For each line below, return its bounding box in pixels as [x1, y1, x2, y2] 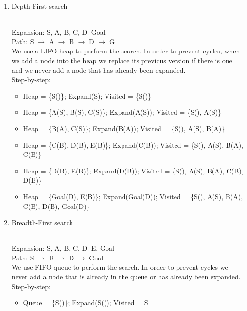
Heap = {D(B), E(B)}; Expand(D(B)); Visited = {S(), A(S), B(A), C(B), [23, 165, 244, 175]
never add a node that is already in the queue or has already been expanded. [11, 272, 241, 282]
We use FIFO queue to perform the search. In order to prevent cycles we [11, 262, 228, 272]
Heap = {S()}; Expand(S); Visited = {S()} [23, 90, 152, 101]
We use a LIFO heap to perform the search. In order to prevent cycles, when [11, 46, 240, 56]
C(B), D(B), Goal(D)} [23, 201, 90, 211]
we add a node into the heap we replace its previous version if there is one [11, 55, 232, 65]
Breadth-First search [11, 217, 73, 227]
